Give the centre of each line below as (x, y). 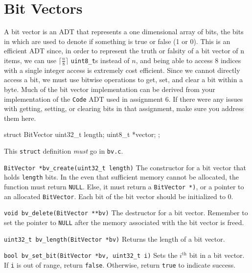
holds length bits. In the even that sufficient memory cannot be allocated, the (121, 177)
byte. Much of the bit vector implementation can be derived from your (110, 89)
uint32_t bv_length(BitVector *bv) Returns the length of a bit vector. (115, 239)
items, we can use (30, 60)
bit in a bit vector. (217, 255)
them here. (20, 118)
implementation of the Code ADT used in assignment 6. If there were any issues (124, 99)
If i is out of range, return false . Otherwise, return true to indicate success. (120, 264)
